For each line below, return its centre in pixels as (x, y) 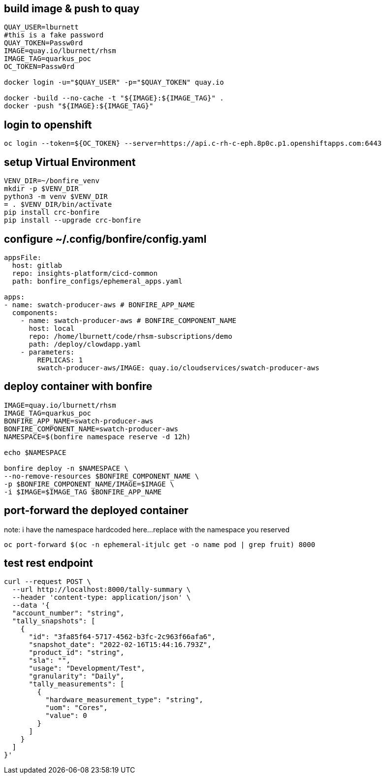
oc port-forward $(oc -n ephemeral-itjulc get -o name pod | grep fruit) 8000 (160, 544)
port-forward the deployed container (96, 511)
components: (35, 312)
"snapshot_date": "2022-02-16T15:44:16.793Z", (120, 645)
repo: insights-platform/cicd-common (85, 273)
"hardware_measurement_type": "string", (124, 700)
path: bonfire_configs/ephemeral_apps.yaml (97, 281)
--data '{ (31, 605)
